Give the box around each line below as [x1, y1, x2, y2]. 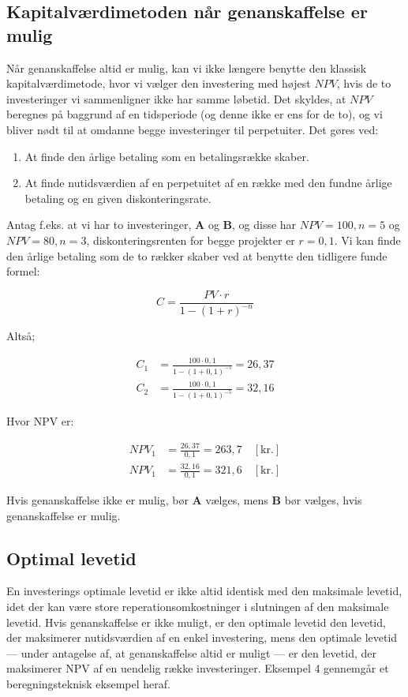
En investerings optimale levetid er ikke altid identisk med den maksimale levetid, [6, 583, 402, 599]
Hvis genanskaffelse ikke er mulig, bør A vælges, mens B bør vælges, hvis [6, 492, 362, 508]
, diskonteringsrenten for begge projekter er [86, 231, 295, 248]
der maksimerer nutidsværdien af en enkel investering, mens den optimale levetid [6, 629, 398, 646]
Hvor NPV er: [6, 413, 74, 429]
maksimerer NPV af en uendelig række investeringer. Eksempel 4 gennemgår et [6, 660, 389, 676]
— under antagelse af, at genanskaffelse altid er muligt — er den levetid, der [6, 644, 376, 661]
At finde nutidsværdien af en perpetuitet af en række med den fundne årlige [24, 174, 392, 191]
